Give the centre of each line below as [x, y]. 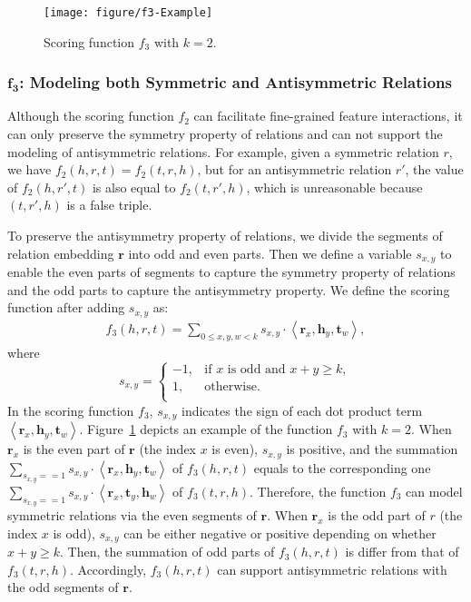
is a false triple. [109, 205]
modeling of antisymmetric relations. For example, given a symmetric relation [223, 151]
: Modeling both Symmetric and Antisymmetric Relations [235, 82]
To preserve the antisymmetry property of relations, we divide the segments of [225, 236]
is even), [235, 449]
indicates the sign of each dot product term [302, 410]
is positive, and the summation [372, 449]
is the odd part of [377, 515]
